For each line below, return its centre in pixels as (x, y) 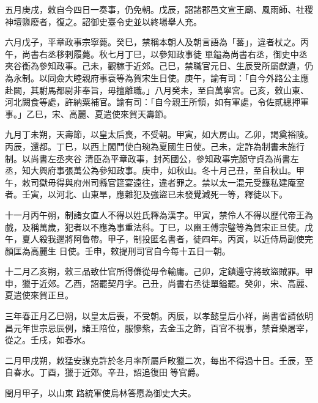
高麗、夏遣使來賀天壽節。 (120, 113)
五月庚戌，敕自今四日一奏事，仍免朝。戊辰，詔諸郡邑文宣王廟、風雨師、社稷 (159, 9)
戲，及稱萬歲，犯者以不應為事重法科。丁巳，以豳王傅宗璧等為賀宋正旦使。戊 (159, 227)
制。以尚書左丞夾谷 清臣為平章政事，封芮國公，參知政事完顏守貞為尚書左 (152, 158)
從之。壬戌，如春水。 (48, 340)
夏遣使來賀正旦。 (39, 295)
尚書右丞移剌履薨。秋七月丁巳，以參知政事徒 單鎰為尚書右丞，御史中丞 (165, 54)
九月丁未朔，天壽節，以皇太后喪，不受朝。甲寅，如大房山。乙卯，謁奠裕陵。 (159, 134)
